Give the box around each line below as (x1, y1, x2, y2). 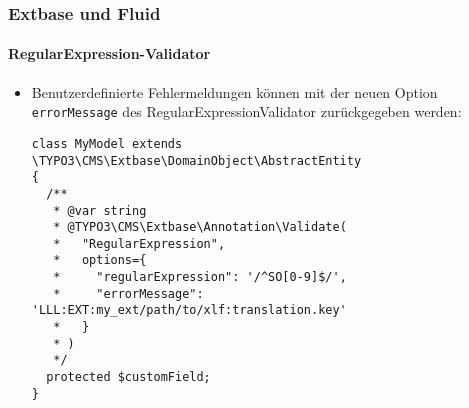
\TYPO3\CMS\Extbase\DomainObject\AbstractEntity (31, 153, 362, 168)
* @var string (53, 203, 147, 218)
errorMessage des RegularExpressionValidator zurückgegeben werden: (31, 101, 462, 122)
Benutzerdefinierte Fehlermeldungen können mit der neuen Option (31, 81, 438, 102)
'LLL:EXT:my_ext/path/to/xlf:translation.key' (31, 303, 347, 318)
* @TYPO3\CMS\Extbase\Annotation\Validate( (53, 220, 347, 235)
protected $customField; (46, 370, 211, 385)
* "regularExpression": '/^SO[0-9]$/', (53, 270, 347, 285)
